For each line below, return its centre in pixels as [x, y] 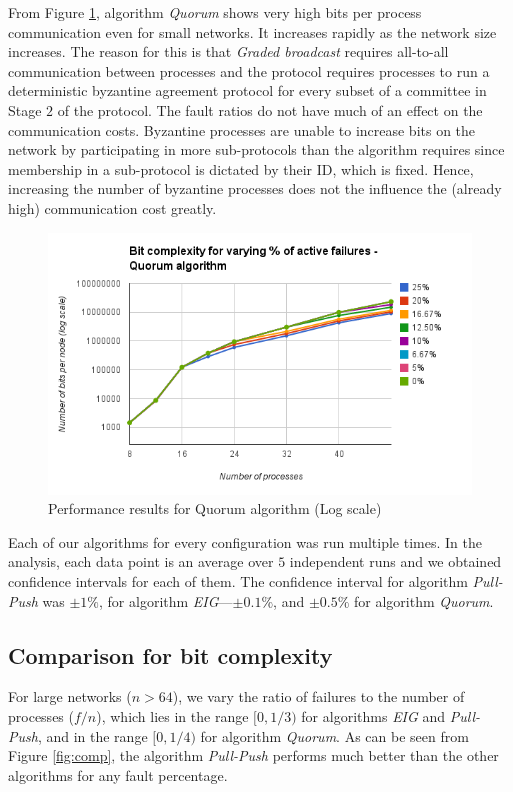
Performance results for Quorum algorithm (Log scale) [215, 508]
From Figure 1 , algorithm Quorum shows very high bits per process [215, 12]
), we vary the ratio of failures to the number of [318, 696]
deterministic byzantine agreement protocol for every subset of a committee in [247, 90]
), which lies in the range [172, 716]
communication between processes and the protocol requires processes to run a [249, 70]
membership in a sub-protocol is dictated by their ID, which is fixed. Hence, [241, 168]
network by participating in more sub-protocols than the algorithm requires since [256, 149]
